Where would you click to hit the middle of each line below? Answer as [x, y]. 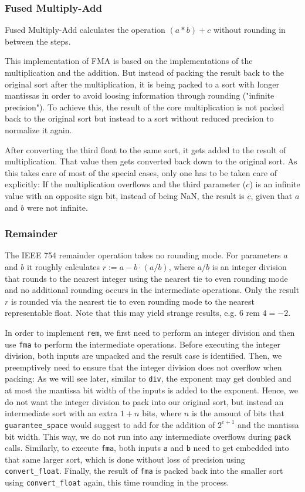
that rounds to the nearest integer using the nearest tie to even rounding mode [146, 278]
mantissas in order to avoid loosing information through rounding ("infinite [140, 95]
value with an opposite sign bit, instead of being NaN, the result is [125, 195]
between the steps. [38, 41]
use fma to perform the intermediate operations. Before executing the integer [143, 344]
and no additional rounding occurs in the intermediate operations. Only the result [152, 290]
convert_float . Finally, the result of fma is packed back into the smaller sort [144, 471]
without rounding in [249, 30]
